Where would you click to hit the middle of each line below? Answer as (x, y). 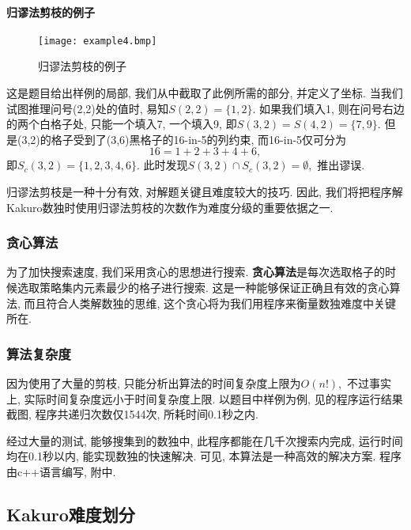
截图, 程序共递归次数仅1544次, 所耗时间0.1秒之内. (132, 414)
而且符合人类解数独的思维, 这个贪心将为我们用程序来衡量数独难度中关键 (210, 303)
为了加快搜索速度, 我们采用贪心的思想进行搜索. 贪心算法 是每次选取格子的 (196, 272)
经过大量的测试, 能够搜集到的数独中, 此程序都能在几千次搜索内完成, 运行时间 (205, 440)
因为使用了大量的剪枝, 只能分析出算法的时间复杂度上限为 (154, 383)
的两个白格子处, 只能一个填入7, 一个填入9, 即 (122, 124)
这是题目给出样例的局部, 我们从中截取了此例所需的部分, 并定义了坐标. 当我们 (205, 93)
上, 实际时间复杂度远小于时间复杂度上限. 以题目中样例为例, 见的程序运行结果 (205, 398)
